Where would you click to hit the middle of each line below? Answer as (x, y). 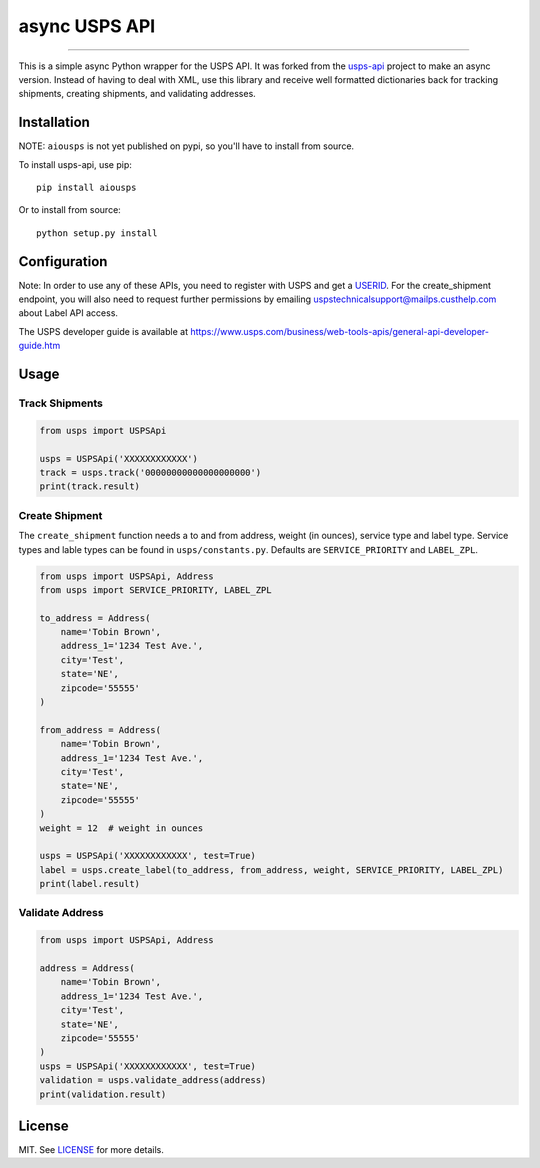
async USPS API (87, 26)
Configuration (63, 261)
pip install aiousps (86, 188)
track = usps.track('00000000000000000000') (150, 472)
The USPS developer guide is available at (103, 331)
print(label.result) (89, 884)
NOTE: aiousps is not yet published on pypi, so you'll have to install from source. (186, 146)
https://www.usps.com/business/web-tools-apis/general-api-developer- (340, 331)
